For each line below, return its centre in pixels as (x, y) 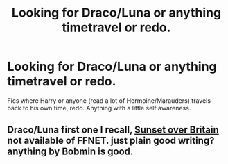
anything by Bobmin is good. (70, 152)
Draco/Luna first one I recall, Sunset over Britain (113, 130)
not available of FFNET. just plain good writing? (111, 141)
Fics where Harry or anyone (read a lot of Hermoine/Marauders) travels (109, 100)
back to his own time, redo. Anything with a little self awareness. (99, 108)
